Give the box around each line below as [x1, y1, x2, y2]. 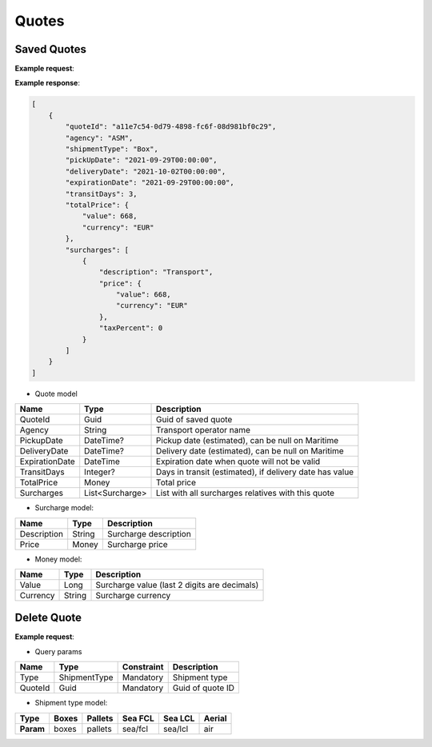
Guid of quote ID [172, 682, 235, 693]
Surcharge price [106, 538, 168, 549]
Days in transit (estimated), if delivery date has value [156, 466, 354, 477]
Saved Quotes [14, 42, 87, 56]
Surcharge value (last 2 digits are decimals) [95, 579, 259, 590]
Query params [34, 646, 82, 656]
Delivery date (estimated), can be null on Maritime [156, 445, 344, 457]
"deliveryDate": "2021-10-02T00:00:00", [65, 166, 226, 176]
